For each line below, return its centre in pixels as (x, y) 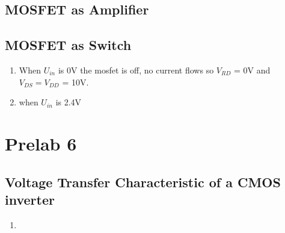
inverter (30, 199)
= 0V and (252, 70)
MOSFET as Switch (68, 45)
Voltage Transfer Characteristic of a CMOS (143, 182)
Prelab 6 (41, 143)
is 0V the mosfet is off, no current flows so (136, 70)
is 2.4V (69, 102)
